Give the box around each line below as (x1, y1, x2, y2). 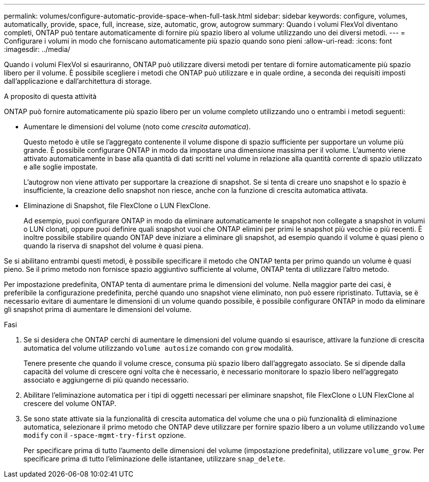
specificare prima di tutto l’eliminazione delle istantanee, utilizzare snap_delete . (24, 455, 286, 463)
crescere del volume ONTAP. (24, 399, 117, 408)
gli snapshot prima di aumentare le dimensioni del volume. (4, 305, 191, 313)
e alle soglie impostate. (24, 163, 98, 171)
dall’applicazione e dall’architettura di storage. (4, 77, 152, 85)
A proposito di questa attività (4, 92, 97, 100)
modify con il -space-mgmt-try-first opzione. (24, 431, 186, 439)
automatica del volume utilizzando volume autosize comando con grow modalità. (24, 344, 294, 352)
